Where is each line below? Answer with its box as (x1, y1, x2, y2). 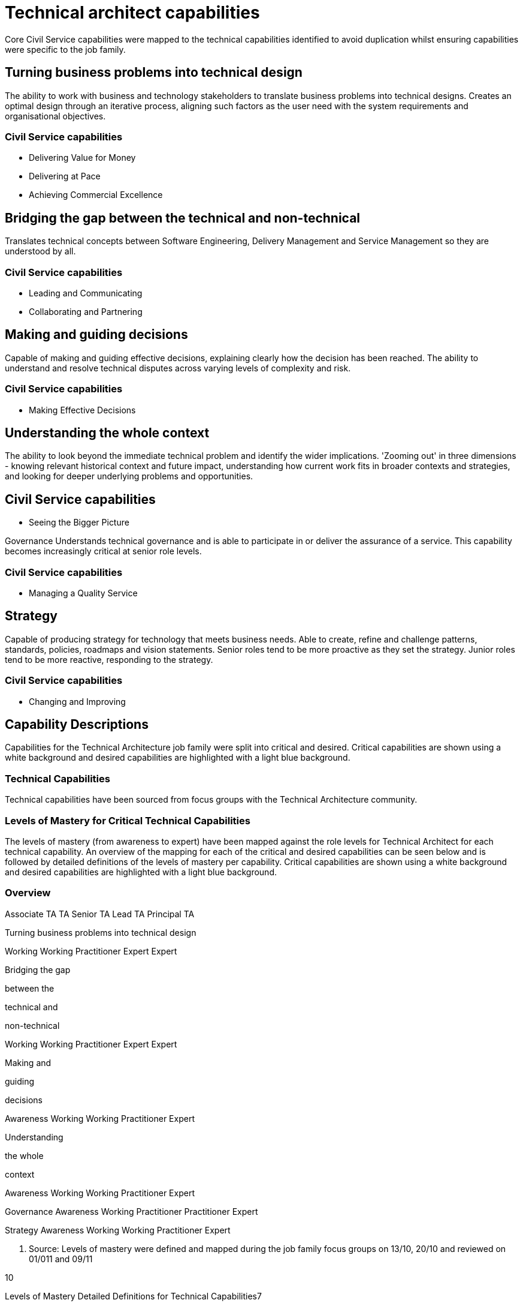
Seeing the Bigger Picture (29, 517, 129, 528)
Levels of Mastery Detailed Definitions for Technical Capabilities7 (5, 1290, 262, 1301)
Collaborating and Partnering (29, 306, 143, 317)
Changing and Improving (29, 696, 126, 707)
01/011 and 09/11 (29, 1253, 93, 1264)
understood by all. (5, 246, 76, 257)
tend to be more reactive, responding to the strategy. (5, 654, 213, 665)
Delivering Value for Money (29, 152, 136, 163)
